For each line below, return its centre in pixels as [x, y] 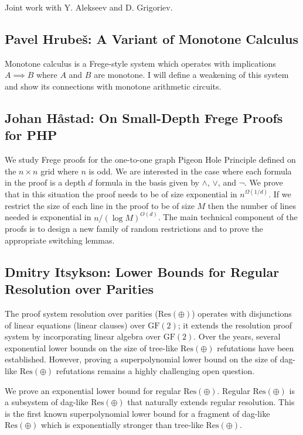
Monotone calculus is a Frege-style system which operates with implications [140, 63]
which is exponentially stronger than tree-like [122, 425]
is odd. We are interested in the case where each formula [190, 171]
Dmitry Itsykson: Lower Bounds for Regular [142, 271]
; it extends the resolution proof [235, 325]
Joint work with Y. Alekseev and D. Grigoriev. [89, 7]
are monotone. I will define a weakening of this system [191, 75]
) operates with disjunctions [242, 313]
